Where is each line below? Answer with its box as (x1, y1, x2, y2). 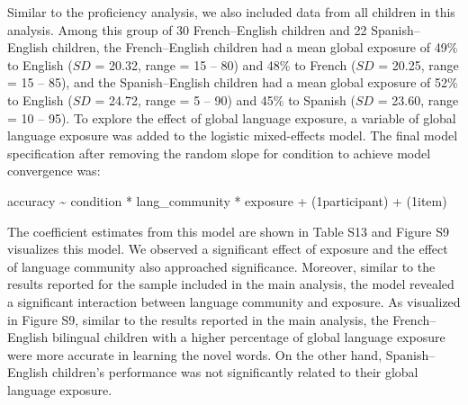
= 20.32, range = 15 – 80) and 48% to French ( (94, 55, 356, 74)
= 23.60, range (377, 90, 459, 109)
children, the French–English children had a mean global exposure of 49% (52, 38, 458, 57)
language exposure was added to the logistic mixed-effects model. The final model (7, 126, 458, 145)
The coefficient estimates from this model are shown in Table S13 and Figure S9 (7, 221, 449, 240)
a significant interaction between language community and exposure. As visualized (7, 292, 461, 310)
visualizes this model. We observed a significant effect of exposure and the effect (7, 239, 448, 258)
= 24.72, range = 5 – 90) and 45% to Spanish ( (94, 90, 355, 109)
